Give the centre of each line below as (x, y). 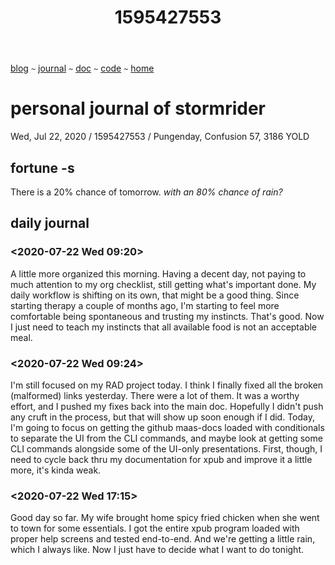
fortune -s (42, 167)
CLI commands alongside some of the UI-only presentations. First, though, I (166, 448)
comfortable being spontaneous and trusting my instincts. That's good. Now (167, 316)
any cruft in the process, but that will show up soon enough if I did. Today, (162, 417)
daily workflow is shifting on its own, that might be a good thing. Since (155, 295)
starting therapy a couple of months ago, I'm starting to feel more (145, 305)
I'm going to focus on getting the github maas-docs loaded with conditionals (167, 427)
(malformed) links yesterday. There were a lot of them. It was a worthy (155, 395)
